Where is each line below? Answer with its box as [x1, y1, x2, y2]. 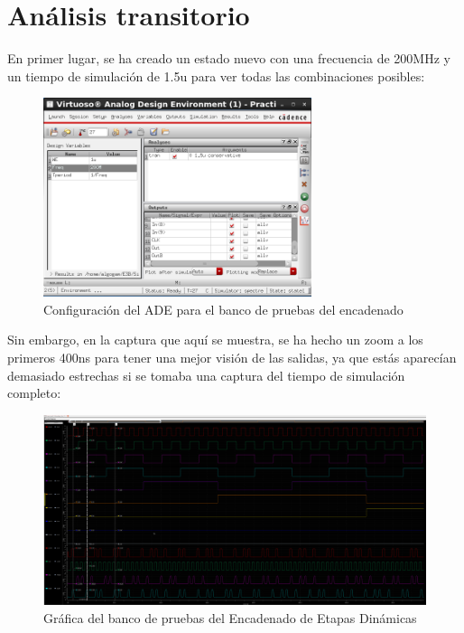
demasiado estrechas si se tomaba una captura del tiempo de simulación [7, 365, 405, 384]
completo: [7, 383, 61, 402]
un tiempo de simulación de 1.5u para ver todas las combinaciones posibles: [7, 66, 425, 85]
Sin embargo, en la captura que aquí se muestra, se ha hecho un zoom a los [7, 330, 423, 349]
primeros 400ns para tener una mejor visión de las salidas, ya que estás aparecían [7, 347, 457, 366]
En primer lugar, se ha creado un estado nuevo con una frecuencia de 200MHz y [7, 49, 450, 68]
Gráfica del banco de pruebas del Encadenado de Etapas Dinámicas [43, 609, 417, 628]
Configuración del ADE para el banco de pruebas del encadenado [43, 299, 404, 318]
